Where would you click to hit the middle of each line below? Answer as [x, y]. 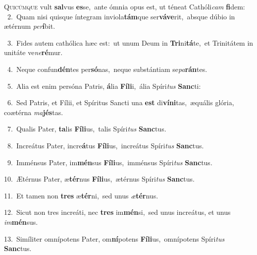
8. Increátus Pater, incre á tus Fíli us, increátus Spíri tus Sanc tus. [105, 145]
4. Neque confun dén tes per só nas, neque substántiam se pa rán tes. [107, 69]
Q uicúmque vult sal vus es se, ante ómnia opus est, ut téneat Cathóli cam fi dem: [125, 6]
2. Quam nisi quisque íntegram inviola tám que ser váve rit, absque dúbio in [121, 16]
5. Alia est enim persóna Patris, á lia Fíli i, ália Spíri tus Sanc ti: [104, 86]
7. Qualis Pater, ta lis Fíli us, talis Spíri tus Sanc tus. [87, 129]
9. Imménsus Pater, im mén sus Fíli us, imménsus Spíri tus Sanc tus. [110, 162]
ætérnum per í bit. [30, 26]
